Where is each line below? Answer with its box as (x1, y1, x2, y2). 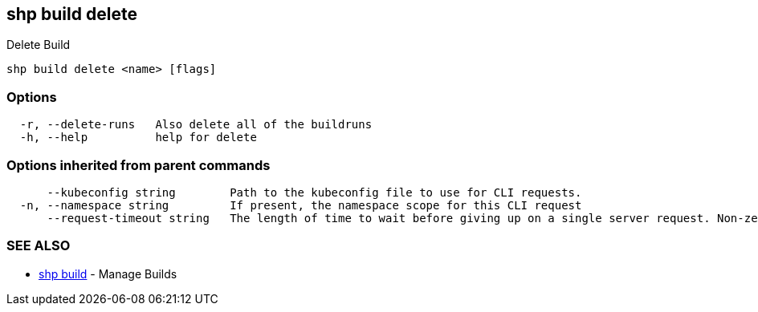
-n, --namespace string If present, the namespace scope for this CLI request (19, 198, 582, 212)
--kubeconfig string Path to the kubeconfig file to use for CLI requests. (47, 185, 582, 199)
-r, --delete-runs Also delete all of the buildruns (19, 118, 373, 132)
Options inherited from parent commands (6, 156, 271, 173)
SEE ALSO (6, 237, 71, 254)
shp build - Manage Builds (39, 266, 177, 281)
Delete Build (6, 38, 71, 52)
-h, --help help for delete (19, 131, 257, 144)
